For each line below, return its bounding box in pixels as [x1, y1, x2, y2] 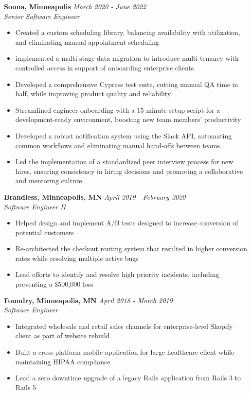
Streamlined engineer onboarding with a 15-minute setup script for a [15, 104, 220, 115]
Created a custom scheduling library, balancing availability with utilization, [15, 27, 240, 37]
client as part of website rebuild [15, 330, 110, 341]
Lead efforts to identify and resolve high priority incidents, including [15, 269, 219, 279]
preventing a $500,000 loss [15, 279, 93, 289]
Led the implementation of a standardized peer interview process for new [15, 156, 233, 167]
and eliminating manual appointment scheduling [15, 36, 160, 47]
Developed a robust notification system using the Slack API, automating [15, 130, 232, 140]
